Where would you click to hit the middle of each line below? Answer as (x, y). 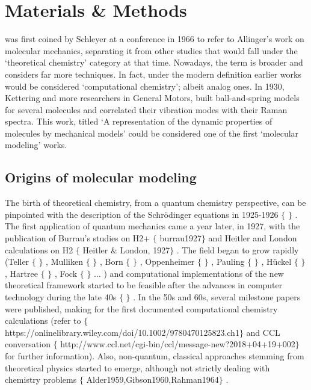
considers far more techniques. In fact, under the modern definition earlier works (153, 74)
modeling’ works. (36, 145)
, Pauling (228, 262)
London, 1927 (145, 249)
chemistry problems (41, 379)
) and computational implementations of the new (194, 273)
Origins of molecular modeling (101, 177)
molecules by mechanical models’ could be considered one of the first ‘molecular (152, 133)
